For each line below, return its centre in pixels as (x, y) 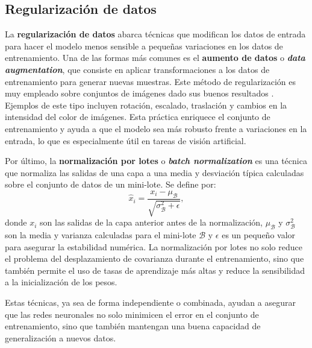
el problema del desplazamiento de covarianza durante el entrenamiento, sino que (154, 258)
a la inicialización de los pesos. (61, 282)
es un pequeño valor (259, 234)
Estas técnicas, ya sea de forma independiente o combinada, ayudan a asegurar (150, 302)
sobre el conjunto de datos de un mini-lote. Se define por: (111, 184)
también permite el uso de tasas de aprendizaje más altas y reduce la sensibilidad (155, 270)
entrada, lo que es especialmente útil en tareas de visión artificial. (126, 140)
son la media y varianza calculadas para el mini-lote (101, 234)
